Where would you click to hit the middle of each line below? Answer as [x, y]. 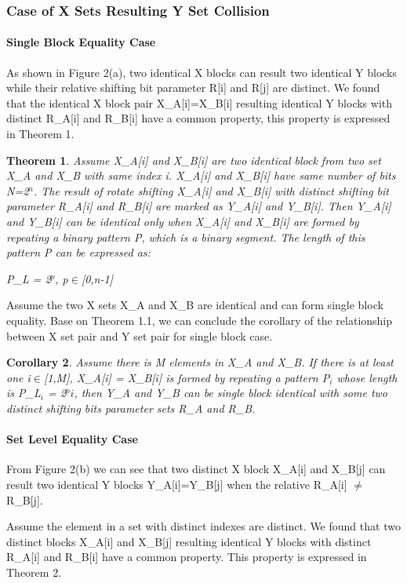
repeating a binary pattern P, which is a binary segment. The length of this [186, 237]
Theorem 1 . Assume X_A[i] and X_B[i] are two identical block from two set [194, 160]
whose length [367, 377]
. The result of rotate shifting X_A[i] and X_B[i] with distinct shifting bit [211, 190]
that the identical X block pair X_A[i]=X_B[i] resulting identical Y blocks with [200, 102]
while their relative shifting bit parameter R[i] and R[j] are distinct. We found [193, 87]
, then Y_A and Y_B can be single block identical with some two [231, 393]
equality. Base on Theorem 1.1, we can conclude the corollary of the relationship [200, 320]
